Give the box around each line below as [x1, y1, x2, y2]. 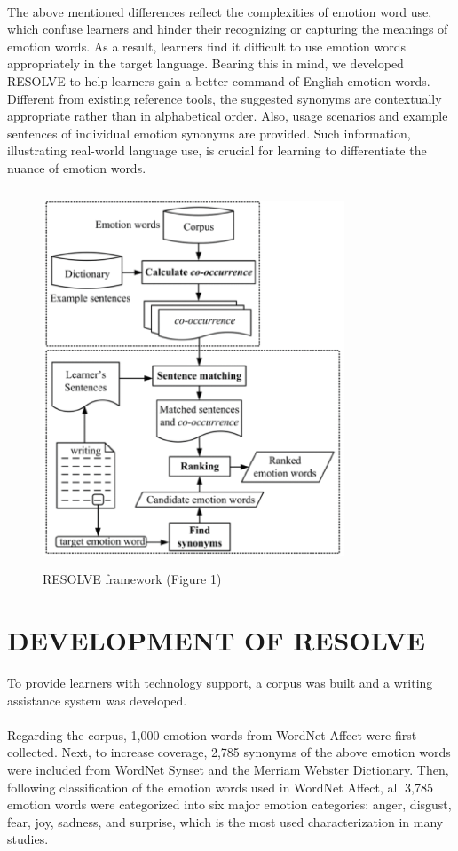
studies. [7, 830, 49, 848]
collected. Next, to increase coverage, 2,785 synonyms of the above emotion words [7, 743, 451, 761]
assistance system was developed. [7, 690, 187, 709]
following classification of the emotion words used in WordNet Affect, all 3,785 [7, 777, 433, 796]
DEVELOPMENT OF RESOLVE [7, 622, 425, 658]
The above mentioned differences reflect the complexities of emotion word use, [7, 2, 432, 20]
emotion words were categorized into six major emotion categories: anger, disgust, [7, 795, 452, 814]
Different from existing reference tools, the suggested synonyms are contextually [7, 89, 442, 107]
